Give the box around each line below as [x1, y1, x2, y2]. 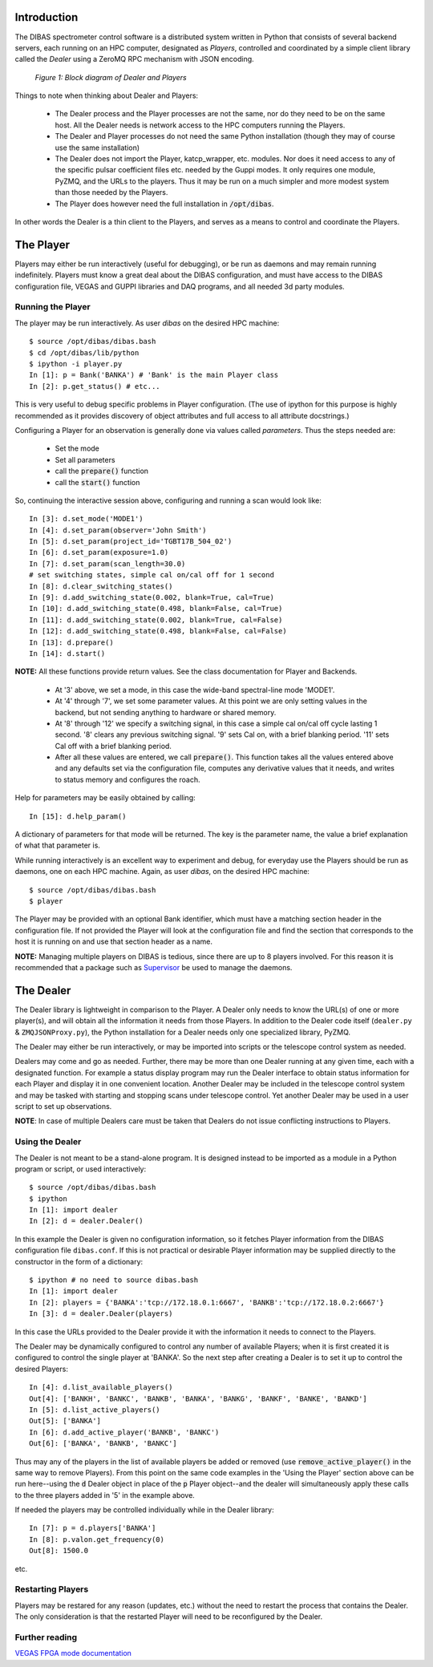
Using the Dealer [14, 1136, 82, 1147]
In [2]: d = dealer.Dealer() [29, 1216, 144, 1226]
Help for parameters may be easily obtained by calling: [14, 793, 196, 803]
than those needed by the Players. [55, 188, 168, 197]
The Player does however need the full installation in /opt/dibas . [55, 199, 274, 208]
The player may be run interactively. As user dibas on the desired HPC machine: [14, 318, 280, 328]
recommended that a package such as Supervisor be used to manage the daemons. [14, 962, 293, 972]
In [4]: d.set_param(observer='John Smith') [29, 525, 208, 535]
